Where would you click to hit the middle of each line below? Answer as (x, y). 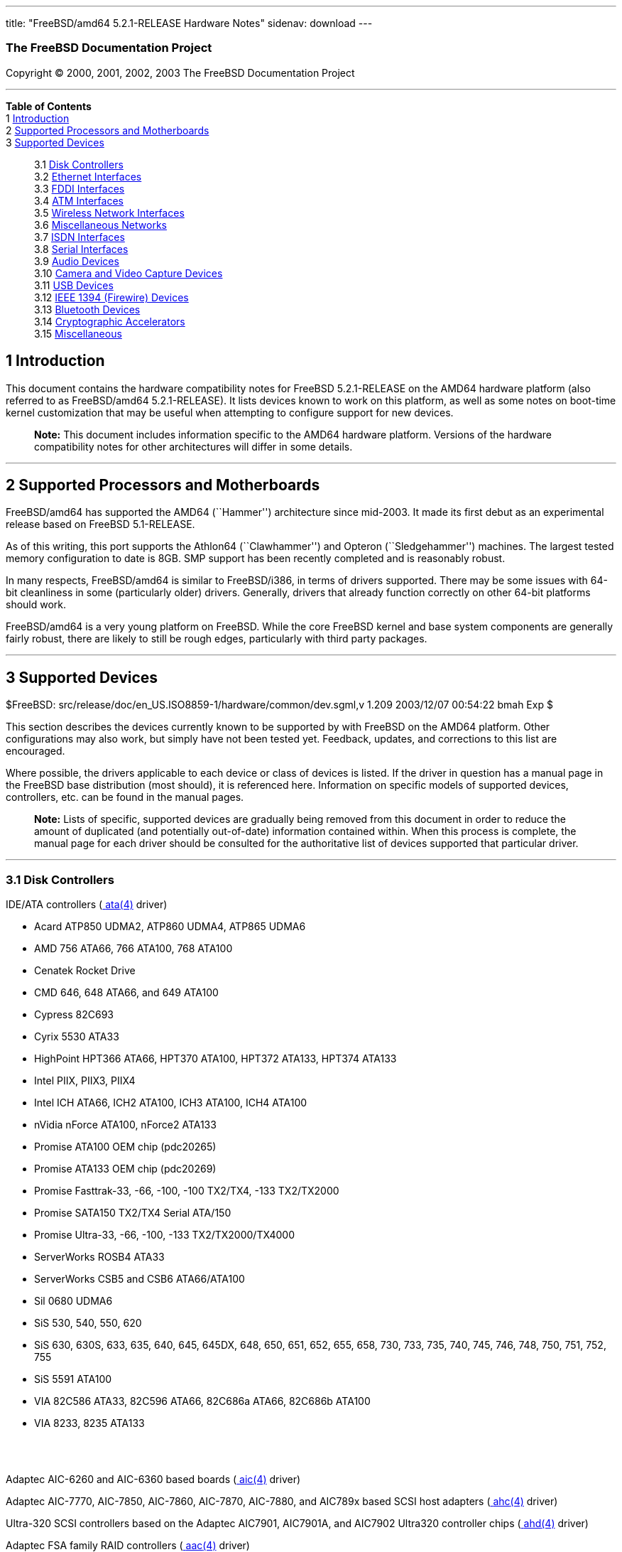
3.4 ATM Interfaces (79, 200)
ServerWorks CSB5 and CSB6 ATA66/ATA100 (140, 1279)
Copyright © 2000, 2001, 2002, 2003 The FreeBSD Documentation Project (180, 72)
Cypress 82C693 (74, 1015)
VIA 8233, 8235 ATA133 (89, 1423)
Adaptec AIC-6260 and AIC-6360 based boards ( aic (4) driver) (153, 1480)
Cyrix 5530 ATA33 (77, 1037)
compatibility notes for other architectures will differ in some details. (193, 446)
